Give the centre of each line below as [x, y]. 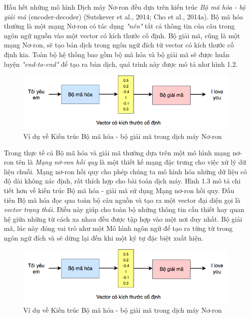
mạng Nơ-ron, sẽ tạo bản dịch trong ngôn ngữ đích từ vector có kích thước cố [119, 45]
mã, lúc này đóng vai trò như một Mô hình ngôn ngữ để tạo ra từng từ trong [118, 228]
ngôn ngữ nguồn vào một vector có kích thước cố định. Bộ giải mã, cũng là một [122, 35]
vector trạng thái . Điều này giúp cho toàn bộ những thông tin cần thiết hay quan [124, 209]
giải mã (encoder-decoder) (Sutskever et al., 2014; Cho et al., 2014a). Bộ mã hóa [124, 16]
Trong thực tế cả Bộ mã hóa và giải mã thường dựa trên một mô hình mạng [117, 152]
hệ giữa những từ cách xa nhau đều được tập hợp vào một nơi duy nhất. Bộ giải [123, 219]
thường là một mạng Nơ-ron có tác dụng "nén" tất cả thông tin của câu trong [119, 26]
